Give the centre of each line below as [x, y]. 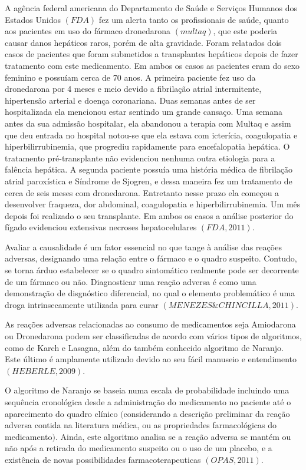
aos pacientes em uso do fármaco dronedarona [88, 31]
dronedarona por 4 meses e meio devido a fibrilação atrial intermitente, [133, 89]
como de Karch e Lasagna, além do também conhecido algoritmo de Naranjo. [144, 347]
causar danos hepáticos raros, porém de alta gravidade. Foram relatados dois [143, 42]
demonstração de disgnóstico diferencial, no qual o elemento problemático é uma [150, 293]
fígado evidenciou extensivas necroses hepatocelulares [101, 227]
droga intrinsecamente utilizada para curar [82, 304]
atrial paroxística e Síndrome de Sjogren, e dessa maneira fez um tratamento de [149, 181]
